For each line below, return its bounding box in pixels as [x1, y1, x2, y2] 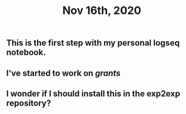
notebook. [6, 47, 47, 58]
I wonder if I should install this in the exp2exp [6, 89, 181, 99]
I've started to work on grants [6, 68, 121, 78]
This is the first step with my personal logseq [6, 38, 180, 49]
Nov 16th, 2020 [62, 4, 141, 18]
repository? [6, 98, 51, 108]
